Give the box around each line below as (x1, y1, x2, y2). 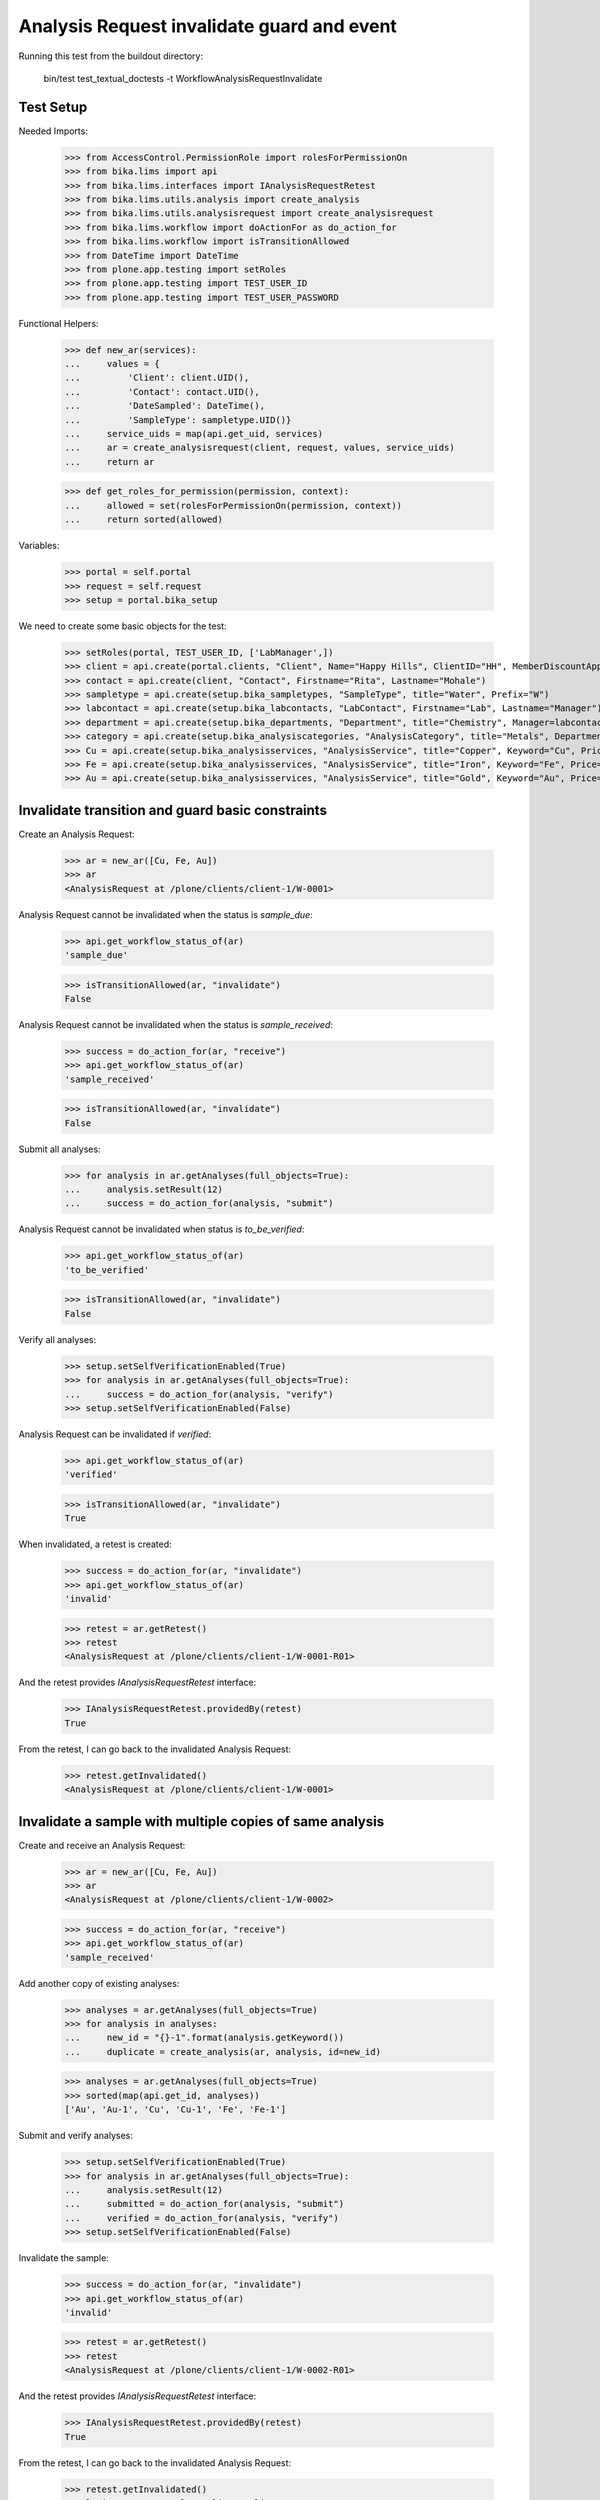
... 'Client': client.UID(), (64, 372, 250, 384)
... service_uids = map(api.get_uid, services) (64, 428, 324, 440)
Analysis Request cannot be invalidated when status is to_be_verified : (18, 1223, 305, 1235)
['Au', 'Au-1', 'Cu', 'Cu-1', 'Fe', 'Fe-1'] (64, 2104, 287, 2115)
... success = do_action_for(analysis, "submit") (64, 1198, 334, 1209)
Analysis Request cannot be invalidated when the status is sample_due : (18, 908, 314, 920)
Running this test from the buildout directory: (18, 50, 204, 62)
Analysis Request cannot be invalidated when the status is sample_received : (18, 1019, 334, 1030)
